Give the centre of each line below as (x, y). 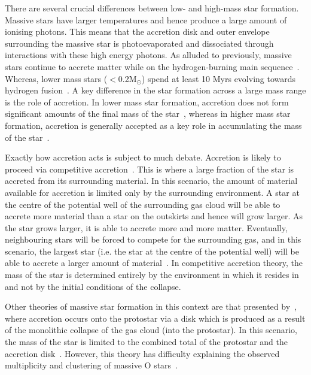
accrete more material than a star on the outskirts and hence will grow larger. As (154, 216)
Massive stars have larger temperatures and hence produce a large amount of (146, 19)
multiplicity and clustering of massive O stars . (92, 365)
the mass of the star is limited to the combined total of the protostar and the (146, 342)
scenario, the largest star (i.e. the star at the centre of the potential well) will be (152, 251)
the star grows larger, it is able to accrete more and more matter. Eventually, (146, 227)
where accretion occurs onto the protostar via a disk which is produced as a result (155, 318)
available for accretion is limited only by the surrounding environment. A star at (152, 192)
